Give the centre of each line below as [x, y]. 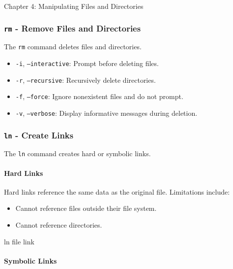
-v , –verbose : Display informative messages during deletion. [106, 113]
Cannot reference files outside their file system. [86, 208]
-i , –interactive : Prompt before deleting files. [87, 63]
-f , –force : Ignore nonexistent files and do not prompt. [99, 96]
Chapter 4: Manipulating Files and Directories [74, 6]
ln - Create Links [39, 135]
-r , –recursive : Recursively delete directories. [86, 80]
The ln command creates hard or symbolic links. [77, 153]
